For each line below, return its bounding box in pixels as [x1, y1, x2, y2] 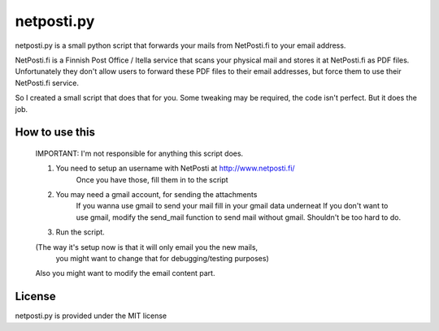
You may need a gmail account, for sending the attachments [55, 190, 258, 200]
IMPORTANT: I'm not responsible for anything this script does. [35, 148, 244, 158]
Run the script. [55, 227, 105, 237]
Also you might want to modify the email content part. [35, 269, 215, 278]
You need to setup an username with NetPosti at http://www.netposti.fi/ [55, 163, 296, 174]
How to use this [15, 126, 96, 140]
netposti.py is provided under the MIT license [15, 311, 167, 320]
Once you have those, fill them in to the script [76, 174, 228, 184]
